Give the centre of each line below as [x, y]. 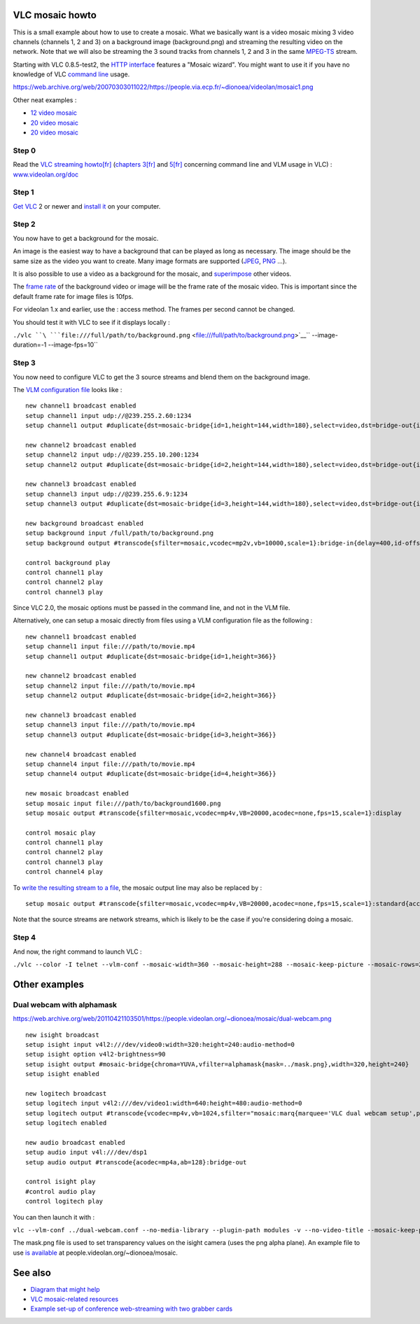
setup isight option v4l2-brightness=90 [96, 1054]
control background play [68, 563]
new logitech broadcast [66, 1093]
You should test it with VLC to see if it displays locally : [92, 322]
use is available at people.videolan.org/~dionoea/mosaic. [96, 1253]
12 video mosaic [54, 113]
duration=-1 [30, 345]
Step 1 [23, 193]
